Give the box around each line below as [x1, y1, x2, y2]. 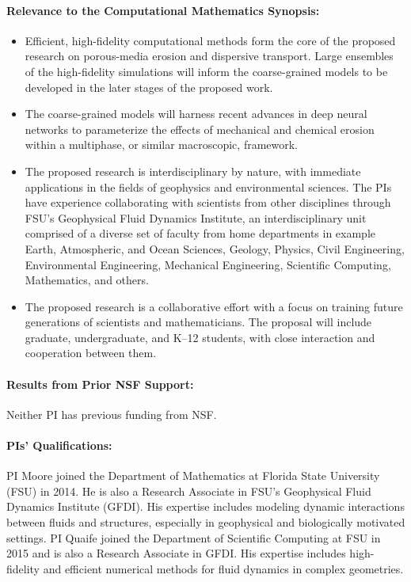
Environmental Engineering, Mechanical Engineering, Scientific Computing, [25, 256, 391, 272]
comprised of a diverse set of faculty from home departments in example [25, 225, 375, 242]
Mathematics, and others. [25, 272, 149, 288]
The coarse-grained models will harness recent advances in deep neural [25, 105, 367, 122]
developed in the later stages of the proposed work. [25, 78, 273, 95]
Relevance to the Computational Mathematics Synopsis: [6, 2, 320, 18]
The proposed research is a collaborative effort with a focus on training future [25, 298, 403, 314]
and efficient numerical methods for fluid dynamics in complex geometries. [43, 560, 404, 576]
